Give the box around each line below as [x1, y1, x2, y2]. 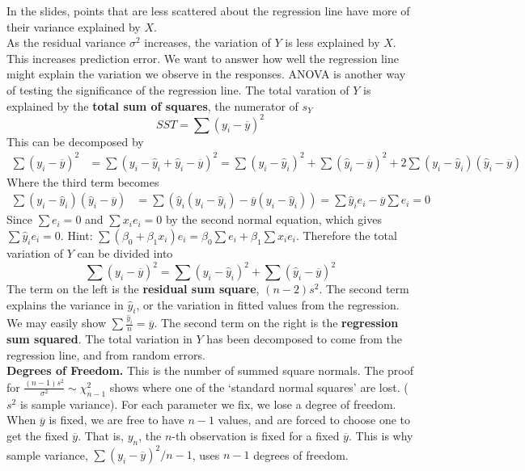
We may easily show [6, 314, 107, 331]
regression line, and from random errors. [6, 346, 205, 363]
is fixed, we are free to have [49, 411, 184, 428]
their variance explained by [6, 18, 141, 35]
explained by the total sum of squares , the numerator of [6, 97, 298, 114]
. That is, [78, 427, 125, 444]
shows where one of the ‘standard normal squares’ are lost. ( [109, 378, 409, 395]
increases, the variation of [144, 34, 271, 51]
